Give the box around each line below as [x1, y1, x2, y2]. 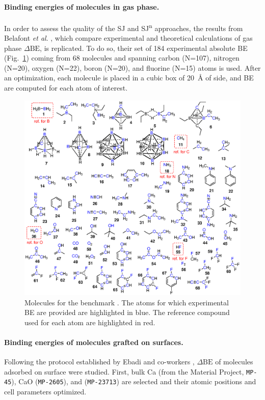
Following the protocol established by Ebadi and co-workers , [4, 356, 195, 367]
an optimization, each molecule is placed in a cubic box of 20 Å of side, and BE [4, 72, 254, 83]
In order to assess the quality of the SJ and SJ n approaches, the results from [4, 21, 243, 33]
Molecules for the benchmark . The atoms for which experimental [24, 297, 229, 307]
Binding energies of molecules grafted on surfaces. [4, 337, 183, 347]
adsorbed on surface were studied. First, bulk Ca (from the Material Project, [4, 366, 244, 377]
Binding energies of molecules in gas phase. [4, 1, 160, 12]
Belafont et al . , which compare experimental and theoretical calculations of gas [4, 33, 253, 43]
